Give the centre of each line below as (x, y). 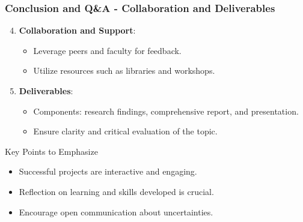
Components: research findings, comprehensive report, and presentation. (166, 111)
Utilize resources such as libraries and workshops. (124, 70)
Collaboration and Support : (77, 30)
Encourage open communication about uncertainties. (116, 211)
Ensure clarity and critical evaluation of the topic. (125, 131)
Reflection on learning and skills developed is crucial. (116, 191)
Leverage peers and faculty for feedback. (107, 50)
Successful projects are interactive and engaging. (108, 171)
